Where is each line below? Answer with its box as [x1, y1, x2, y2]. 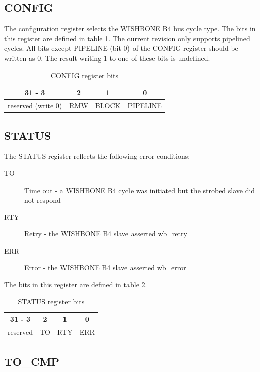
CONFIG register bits [50, 70, 118, 80]
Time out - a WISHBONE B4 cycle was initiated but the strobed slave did [24, 184, 255, 195]
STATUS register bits [18, 296, 85, 306]
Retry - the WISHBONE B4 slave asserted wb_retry [24, 228, 187, 239]
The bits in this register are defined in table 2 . [4, 279, 147, 290]
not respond [24, 195, 61, 205]
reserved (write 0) [8, 100, 62, 111]
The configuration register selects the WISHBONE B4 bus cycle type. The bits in [4, 23, 256, 34]
